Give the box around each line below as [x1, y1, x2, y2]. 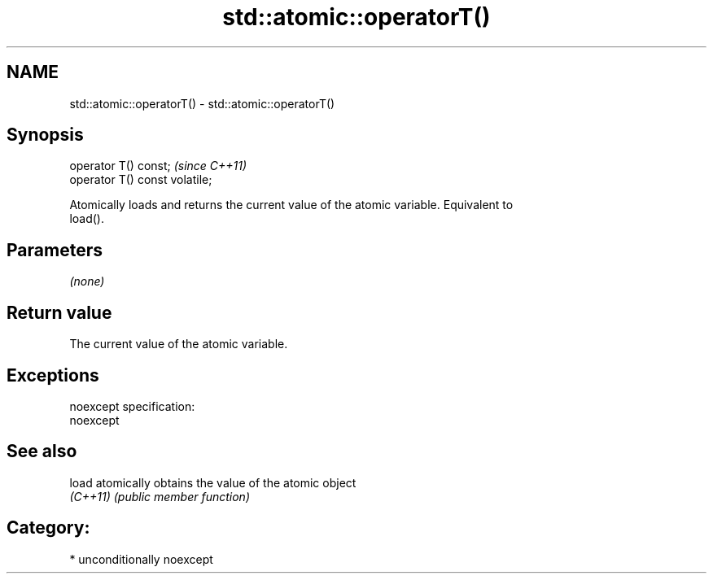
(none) [69, 274, 105, 289]
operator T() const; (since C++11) [69, 159, 247, 173]
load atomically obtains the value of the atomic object [69, 475, 356, 490]
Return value [7, 302, 112, 323]
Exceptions [7, 364, 99, 386]
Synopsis [7, 124, 84, 146]
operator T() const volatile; [69, 172, 212, 187]
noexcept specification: [69, 399, 195, 413]
